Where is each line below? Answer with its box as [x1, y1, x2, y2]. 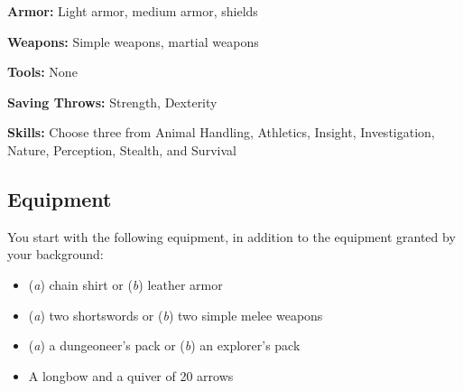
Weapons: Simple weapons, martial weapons [7, 32, 259, 51]
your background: [7, 245, 104, 264]
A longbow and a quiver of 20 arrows [28, 366, 234, 385]
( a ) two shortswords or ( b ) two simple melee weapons [28, 305, 323, 324]
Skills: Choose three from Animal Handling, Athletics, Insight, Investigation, [7, 123, 435, 142]
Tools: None [7, 62, 78, 81]
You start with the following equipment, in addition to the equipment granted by [7, 227, 456, 246]
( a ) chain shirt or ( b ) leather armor [28, 275, 223, 293]
